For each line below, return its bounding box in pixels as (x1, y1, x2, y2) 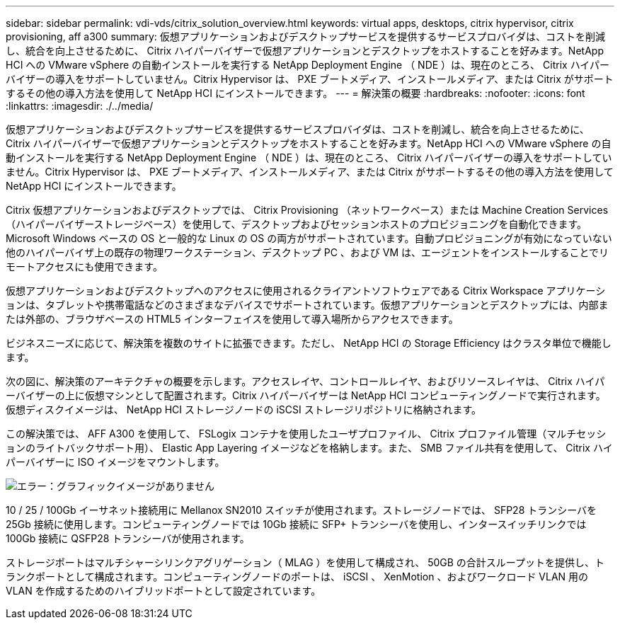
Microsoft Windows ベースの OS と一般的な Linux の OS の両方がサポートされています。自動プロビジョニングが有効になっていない (6, 232, 612, 244)
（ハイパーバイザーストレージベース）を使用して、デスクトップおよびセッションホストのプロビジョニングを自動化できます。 (6, 218, 587, 230)
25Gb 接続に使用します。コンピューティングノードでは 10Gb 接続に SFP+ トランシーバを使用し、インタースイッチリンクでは (6, 518, 587, 530)
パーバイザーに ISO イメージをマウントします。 (6, 456, 225, 468)
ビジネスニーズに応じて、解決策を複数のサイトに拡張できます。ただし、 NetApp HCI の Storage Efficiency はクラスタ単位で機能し (6, 337, 612, 349)
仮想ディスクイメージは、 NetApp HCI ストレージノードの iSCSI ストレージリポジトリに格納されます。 (6, 403, 482, 415)
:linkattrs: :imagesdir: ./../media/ (6, 100, 154, 112)
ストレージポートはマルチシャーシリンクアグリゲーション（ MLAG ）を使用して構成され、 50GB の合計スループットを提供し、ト (6, 556, 605, 568)
